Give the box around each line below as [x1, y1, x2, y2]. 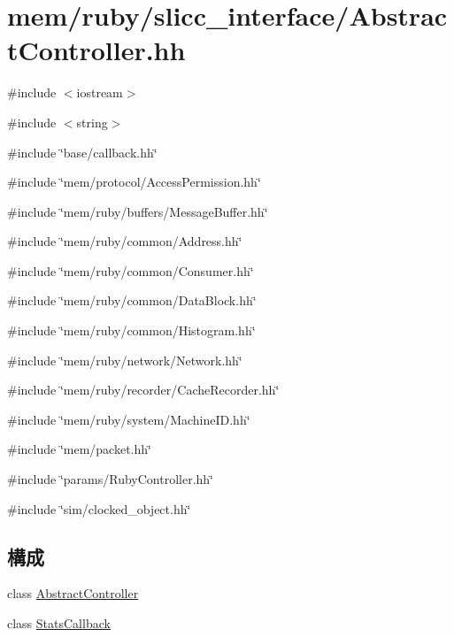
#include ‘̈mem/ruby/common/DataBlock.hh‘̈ [7, 291, 257, 310]
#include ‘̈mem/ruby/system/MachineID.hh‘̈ [7, 410, 250, 428]
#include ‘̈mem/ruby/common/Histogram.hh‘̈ [7, 321, 256, 340]
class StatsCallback [7, 614, 111, 633]
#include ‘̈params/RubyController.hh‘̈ [7, 470, 213, 488]
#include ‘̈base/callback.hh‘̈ [7, 142, 158, 161]
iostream [76, 83, 123, 102]
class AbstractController [7, 584, 139, 602]
